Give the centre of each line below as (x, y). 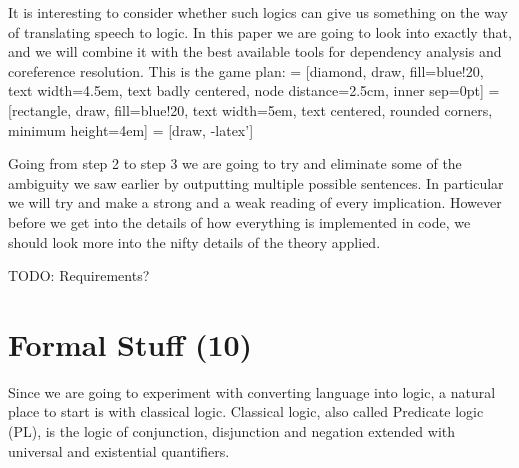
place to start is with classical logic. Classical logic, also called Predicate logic (246, 411)
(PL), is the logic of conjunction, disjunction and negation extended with (232, 431)
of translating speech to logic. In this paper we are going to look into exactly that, (260, 31)
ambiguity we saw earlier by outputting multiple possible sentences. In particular (256, 182)
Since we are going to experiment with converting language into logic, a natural (252, 391)
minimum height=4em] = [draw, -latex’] (131, 129)
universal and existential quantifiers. (119, 450)
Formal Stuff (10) (130, 343)
